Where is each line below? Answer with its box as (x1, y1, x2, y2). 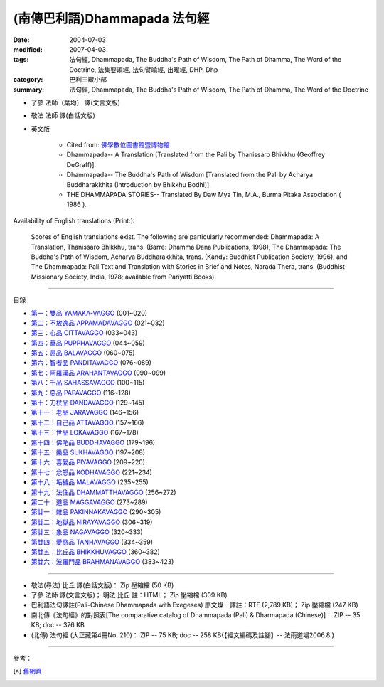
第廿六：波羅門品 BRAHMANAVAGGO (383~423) (31, 558, 174, 566)
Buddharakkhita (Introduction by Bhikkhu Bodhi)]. (66, 180, 211, 188)
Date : (13, 36, 30, 44)
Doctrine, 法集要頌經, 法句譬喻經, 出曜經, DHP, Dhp (69, 65, 218, 74)
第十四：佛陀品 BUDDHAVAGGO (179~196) (31, 438, 156, 447)
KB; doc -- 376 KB (31, 621, 85, 629)
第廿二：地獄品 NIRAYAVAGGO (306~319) (31, 518, 153, 526)
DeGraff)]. (66, 160, 96, 169)
